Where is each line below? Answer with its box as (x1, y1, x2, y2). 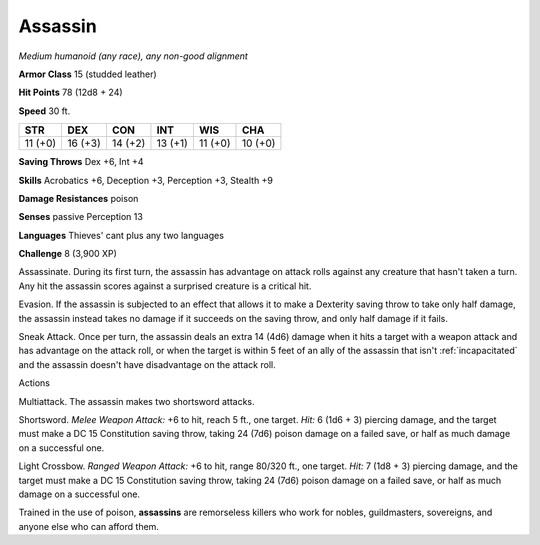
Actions (18, 377, 50, 389)
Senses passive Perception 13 (18, 211, 144, 223)
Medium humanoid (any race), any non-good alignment (18, 50, 249, 62)
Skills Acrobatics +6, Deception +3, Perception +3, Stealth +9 (18, 174, 274, 186)
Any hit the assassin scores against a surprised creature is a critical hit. (18, 280, 312, 292)
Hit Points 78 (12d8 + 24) (18, 86, 124, 99)
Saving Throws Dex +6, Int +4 (18, 156, 144, 168)
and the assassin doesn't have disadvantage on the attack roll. (18, 358, 276, 370)
